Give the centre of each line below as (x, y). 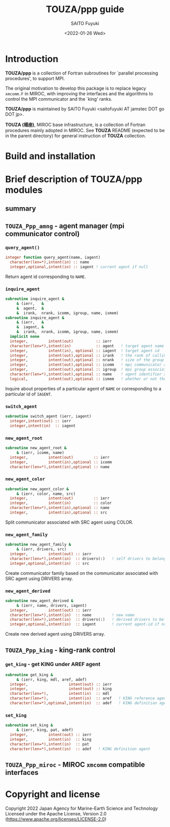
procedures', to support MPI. (35, 78)
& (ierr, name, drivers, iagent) (52, 605)
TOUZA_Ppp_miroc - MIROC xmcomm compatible (75, 764)
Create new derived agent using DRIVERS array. (55, 634)
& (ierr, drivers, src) (41, 549)
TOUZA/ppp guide (85, 9)
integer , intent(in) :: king (51, 739)
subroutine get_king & (29, 675)
